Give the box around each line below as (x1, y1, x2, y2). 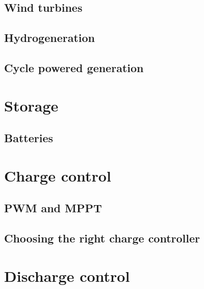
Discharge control (4, 265, 130, 286)
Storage (4, 95, 59, 116)
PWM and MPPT (4, 200, 102, 216)
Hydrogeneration (4, 30, 95, 46)
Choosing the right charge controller (4, 230, 200, 246)
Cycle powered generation (4, 59, 144, 75)
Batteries (4, 130, 54, 146)
